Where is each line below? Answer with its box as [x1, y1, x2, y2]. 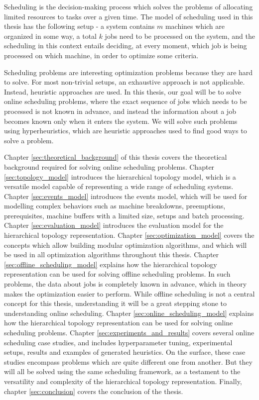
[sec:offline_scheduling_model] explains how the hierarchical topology [4, 259, 217, 269]
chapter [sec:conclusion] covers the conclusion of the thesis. [4, 386, 183, 396]
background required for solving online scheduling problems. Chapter [4, 161, 215, 172]
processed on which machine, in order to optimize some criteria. [4, 50, 199, 60]
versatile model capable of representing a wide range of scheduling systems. [4, 181, 234, 192]
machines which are [165, 21, 225, 31]
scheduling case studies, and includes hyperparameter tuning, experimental [4, 337, 233, 347]
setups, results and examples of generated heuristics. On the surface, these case [4, 347, 246, 357]
